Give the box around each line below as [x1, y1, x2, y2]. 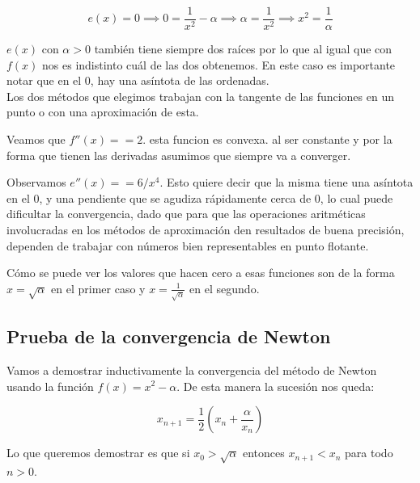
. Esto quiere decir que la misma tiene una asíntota [159, 174, 414, 191]
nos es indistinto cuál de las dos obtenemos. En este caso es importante [42, 56, 396, 73]
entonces [242, 444, 285, 461]
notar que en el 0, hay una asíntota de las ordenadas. [6, 72, 269, 89]
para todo [345, 444, 393, 461]
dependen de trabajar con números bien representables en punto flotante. [6, 237, 369, 254]
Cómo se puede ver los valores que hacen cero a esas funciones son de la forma [6, 264, 395, 281]
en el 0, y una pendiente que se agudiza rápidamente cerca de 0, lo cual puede [6, 189, 393, 206]
